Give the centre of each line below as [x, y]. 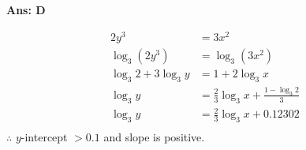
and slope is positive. [154, 137]
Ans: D [26, 9]
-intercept [44, 137]
